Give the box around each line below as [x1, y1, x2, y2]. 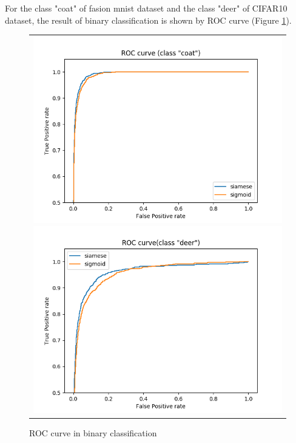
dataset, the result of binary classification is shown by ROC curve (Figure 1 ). [5, 13, 292, 26]
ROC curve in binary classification [29, 426, 157, 439]
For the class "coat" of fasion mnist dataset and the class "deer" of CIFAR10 [5, 2, 288, 14]
